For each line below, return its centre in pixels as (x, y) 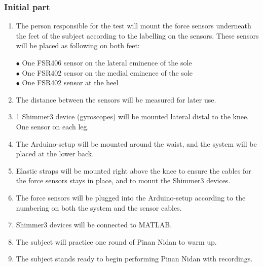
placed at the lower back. (55, 154)
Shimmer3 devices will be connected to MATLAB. (94, 225)
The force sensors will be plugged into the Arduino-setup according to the (131, 197)
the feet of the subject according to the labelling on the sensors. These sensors (137, 35)
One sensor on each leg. (52, 126)
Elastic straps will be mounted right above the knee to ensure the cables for (134, 170)
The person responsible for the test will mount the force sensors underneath (134, 26)
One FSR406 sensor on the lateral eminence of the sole (107, 62)
